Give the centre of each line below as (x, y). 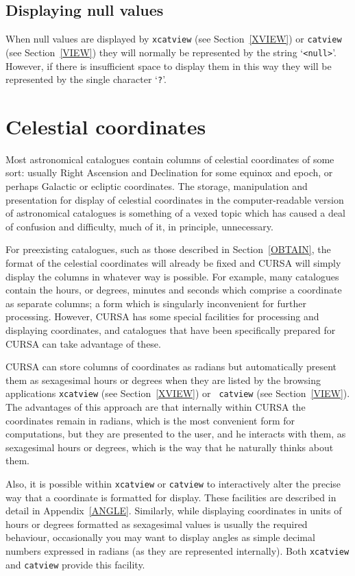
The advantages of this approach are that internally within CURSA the (156, 407)
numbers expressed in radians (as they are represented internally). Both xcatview (177, 551)
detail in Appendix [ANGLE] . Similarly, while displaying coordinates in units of (174, 511)
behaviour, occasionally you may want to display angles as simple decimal (160, 537)
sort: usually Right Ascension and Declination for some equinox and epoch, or (169, 172)
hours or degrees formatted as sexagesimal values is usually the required (157, 524)
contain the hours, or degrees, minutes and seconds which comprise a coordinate (174, 290)
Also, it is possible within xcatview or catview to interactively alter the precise (173, 484)
